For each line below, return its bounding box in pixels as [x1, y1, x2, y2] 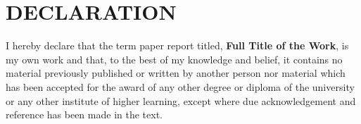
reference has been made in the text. [6, 107, 163, 122]
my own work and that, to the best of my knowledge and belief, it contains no [6, 51, 343, 66]
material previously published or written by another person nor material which [6, 66, 346, 80]
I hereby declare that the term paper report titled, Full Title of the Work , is [6, 38, 349, 53]
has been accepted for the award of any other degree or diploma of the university [6, 79, 355, 94]
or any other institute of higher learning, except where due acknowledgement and [6, 93, 356, 108]
